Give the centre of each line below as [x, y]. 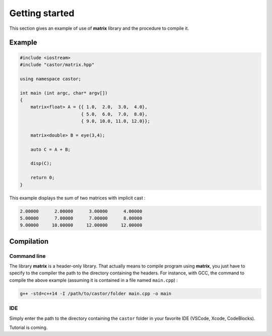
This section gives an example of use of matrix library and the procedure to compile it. [99, 28]
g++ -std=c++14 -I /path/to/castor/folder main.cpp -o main [96, 293]
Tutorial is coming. [28, 327]
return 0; [43, 178]
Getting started [42, 13]
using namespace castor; [51, 79]
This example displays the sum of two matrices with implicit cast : [78, 198]
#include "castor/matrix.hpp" [57, 65]
